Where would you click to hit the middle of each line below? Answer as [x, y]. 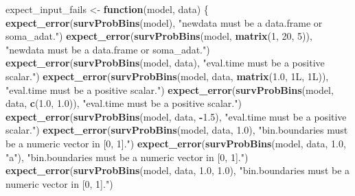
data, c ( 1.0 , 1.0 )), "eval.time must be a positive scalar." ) [124, 103]
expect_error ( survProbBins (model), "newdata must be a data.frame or [164, 22]
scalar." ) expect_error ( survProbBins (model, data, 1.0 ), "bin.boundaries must [177, 130]
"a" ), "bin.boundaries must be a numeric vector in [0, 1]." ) [127, 157]
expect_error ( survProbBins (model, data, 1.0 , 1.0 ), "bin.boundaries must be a [178, 170]
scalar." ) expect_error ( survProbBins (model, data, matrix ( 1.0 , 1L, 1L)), [167, 76]
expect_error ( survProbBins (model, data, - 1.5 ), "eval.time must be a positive [176, 116]
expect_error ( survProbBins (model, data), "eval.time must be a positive [165, 63]
